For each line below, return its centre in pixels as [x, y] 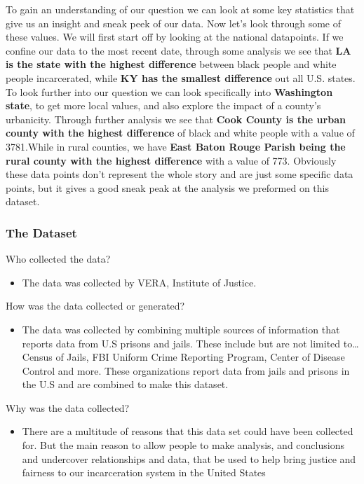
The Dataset [41, 232]
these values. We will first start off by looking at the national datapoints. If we [175, 37]
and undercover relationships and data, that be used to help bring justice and [189, 458]
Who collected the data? [58, 259]
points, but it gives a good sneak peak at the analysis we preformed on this [167, 187]
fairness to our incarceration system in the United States [144, 472]
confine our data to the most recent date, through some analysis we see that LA [178, 50]
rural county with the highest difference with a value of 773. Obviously [171, 160]
